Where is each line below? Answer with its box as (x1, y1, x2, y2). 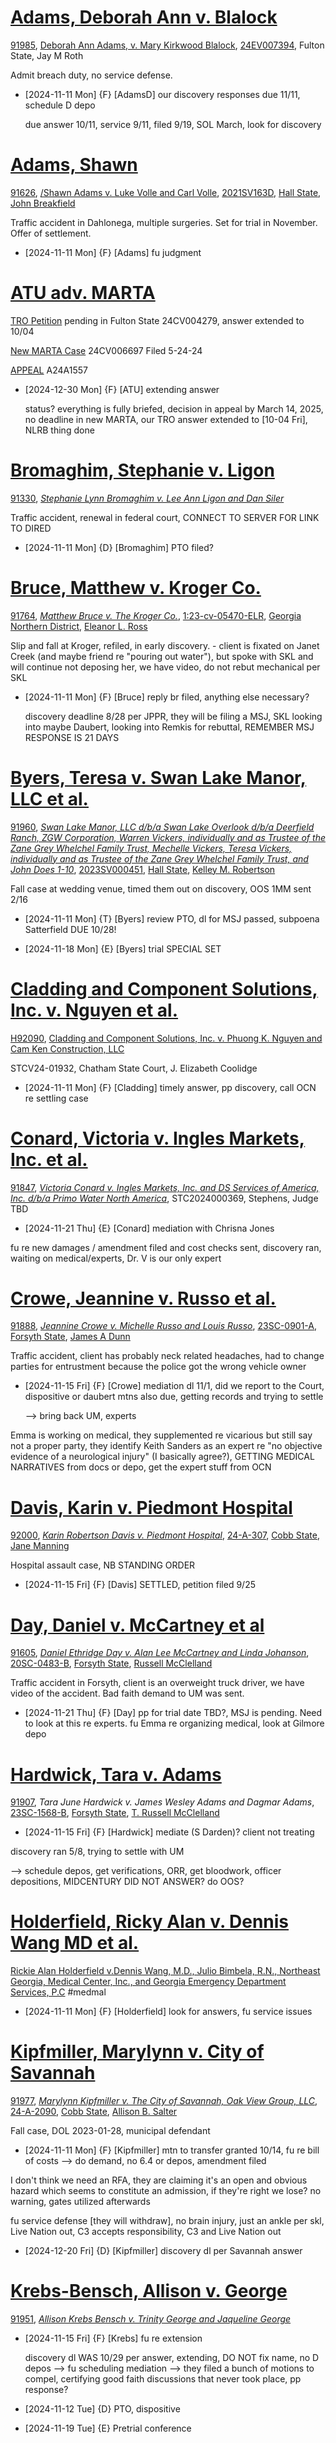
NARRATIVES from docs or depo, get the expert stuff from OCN (10, 1461, 272, 1473)
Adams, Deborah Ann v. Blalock (10, 6, 278, 29)
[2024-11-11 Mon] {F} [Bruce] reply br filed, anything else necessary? (24, 691, 310, 703)
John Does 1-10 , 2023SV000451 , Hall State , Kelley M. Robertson (10, 863, 276, 875)
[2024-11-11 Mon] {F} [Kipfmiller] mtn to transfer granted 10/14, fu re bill (24, 2144, 320, 2156)
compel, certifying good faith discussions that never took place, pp (24, 2373, 302, 2385)
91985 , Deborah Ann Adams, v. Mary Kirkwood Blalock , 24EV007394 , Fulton (10, 39, 325, 51)
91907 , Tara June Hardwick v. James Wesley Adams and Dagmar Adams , (10, 1796, 315, 1808)
